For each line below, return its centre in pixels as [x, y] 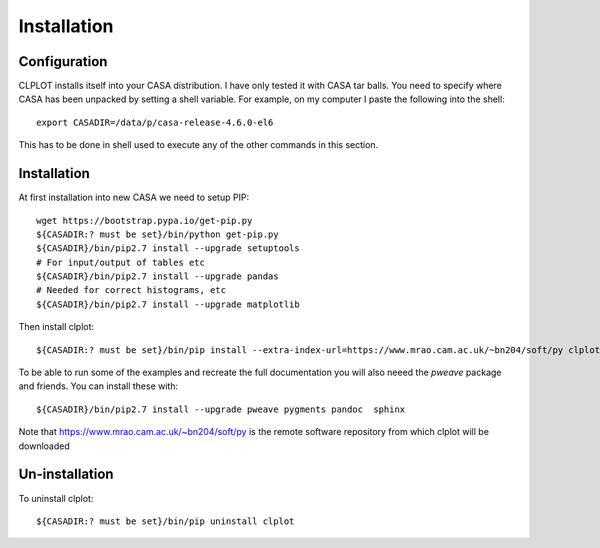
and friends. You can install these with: [98, 386]
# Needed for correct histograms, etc [131, 290]
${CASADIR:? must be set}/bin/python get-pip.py [157, 234]
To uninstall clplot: [56, 498]
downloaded [44, 446]
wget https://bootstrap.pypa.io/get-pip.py [144, 220]
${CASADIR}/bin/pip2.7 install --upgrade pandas [157, 276]
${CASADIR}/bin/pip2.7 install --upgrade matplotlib [168, 304]
